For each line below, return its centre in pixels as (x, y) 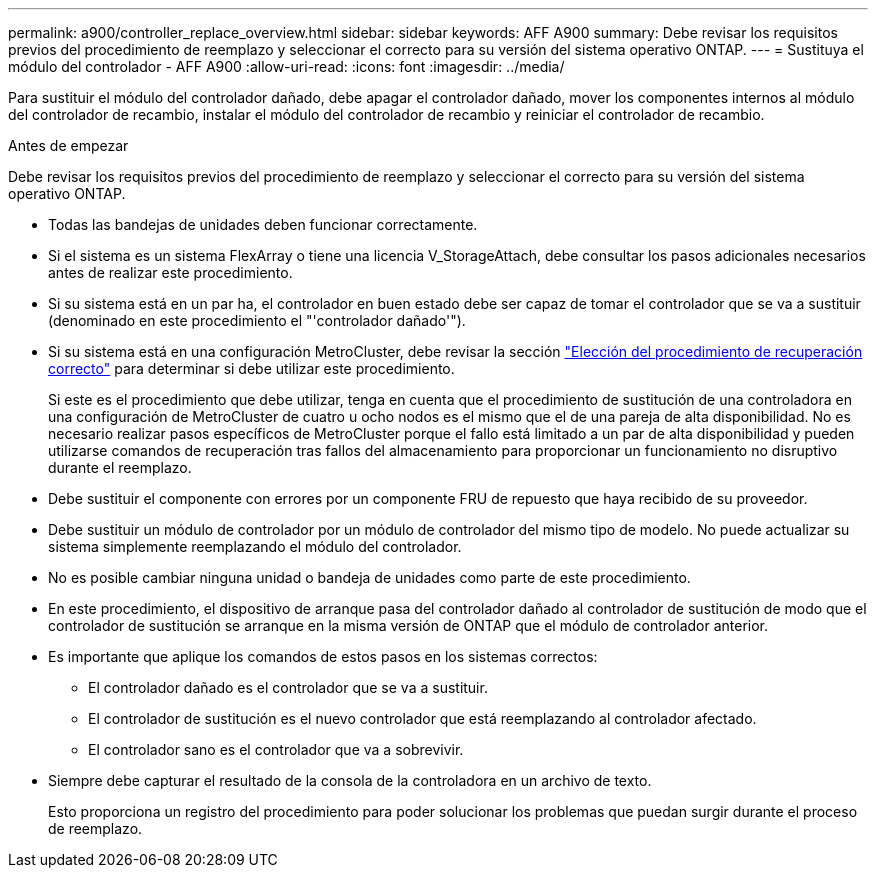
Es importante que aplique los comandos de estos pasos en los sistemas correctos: (323, 656)
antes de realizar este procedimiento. (170, 272)
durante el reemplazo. (120, 467)
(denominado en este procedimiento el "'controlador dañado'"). (257, 320)
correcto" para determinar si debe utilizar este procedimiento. (251, 368)
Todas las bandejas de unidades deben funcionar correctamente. (263, 224)
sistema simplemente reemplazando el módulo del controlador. (255, 546)
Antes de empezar (68, 145)
